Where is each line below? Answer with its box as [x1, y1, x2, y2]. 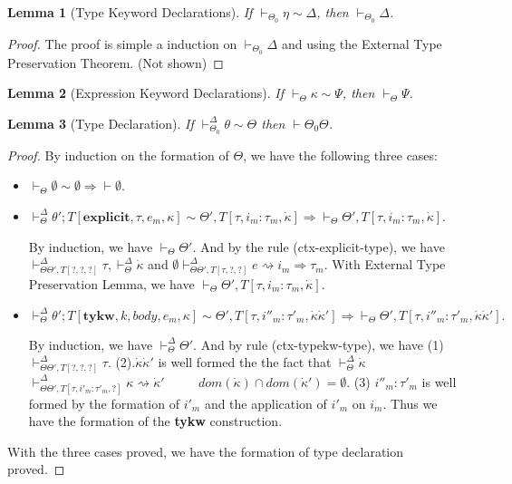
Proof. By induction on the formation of [7, 145, 229, 164]
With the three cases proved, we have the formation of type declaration [7, 441, 404, 460]
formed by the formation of [28, 393, 179, 412]
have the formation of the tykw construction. [28, 411, 283, 431]
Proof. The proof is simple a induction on [7, 34, 237, 53]
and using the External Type [281, 34, 442, 53]
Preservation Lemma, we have [28, 274, 195, 293]
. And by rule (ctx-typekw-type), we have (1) [193, 334, 444, 353]
